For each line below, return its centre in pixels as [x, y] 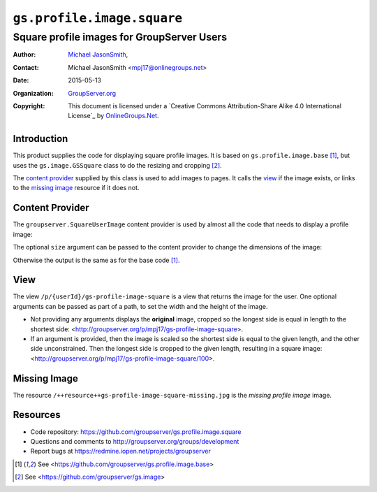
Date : [21, 80]
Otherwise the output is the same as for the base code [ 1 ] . [96, 260]
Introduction [40, 139]
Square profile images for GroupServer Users [120, 37]
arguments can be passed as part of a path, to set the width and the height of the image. [140, 306]
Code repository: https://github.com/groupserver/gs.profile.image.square [136, 432]
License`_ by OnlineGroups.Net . [113, 116]
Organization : [33, 93]
